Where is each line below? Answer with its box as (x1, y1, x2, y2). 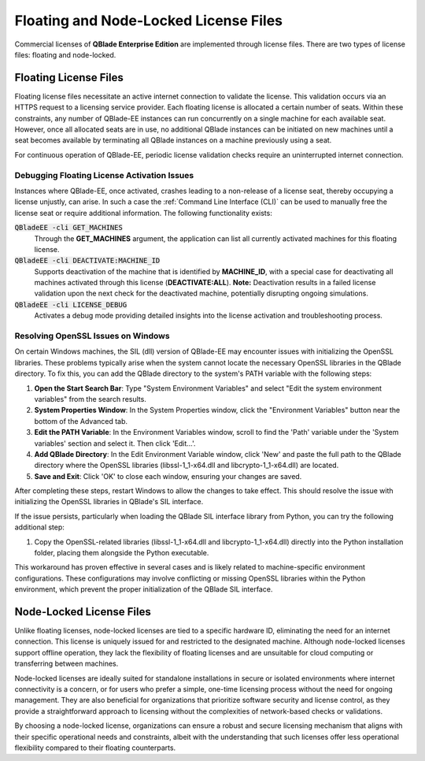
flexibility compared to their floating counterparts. (14, 743, 176, 752)
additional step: (14, 522, 65, 532)
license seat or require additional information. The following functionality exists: (14, 208, 273, 217)
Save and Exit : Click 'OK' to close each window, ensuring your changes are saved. (34, 471, 302, 481)
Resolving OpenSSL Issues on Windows (14, 331, 170, 341)
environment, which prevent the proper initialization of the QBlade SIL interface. (14, 585, 273, 594)
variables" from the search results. (34, 394, 147, 403)
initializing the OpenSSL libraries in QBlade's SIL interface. (14, 497, 204, 507)
